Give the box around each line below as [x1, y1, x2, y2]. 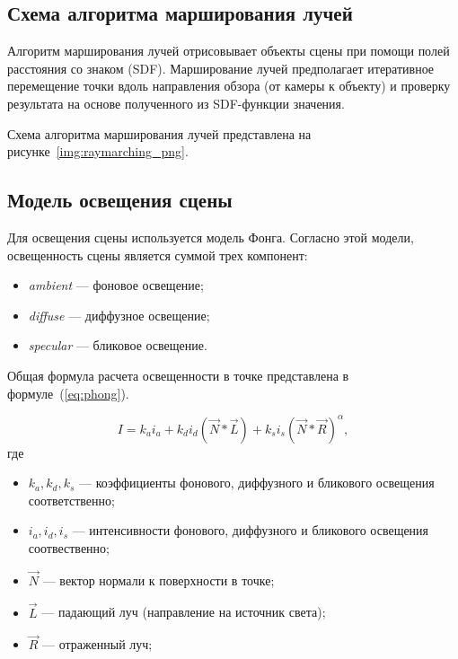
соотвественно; [28, 539, 110, 557]
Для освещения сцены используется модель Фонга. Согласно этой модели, [7, 227, 414, 246]
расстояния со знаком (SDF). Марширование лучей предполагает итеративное [7, 58, 435, 77]
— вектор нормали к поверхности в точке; [42, 570, 275, 589]
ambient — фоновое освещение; [28, 276, 204, 294]
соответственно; [28, 490, 115, 509]
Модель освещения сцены [7, 186, 233, 214]
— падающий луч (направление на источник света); [41, 602, 326, 621]
